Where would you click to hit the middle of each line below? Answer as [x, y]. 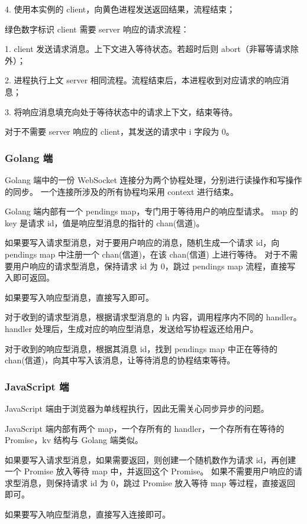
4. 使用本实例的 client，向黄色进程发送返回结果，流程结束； [120, 9]
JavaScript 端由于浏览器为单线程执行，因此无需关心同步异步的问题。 [137, 408]
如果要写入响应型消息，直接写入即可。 [79, 297]
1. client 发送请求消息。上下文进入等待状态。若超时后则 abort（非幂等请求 [148, 49]
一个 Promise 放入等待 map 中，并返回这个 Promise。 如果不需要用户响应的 [150, 471]
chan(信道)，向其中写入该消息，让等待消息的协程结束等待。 [120, 360]
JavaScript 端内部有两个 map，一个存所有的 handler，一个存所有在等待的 [145, 428]
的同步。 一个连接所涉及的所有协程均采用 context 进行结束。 [122, 191]
